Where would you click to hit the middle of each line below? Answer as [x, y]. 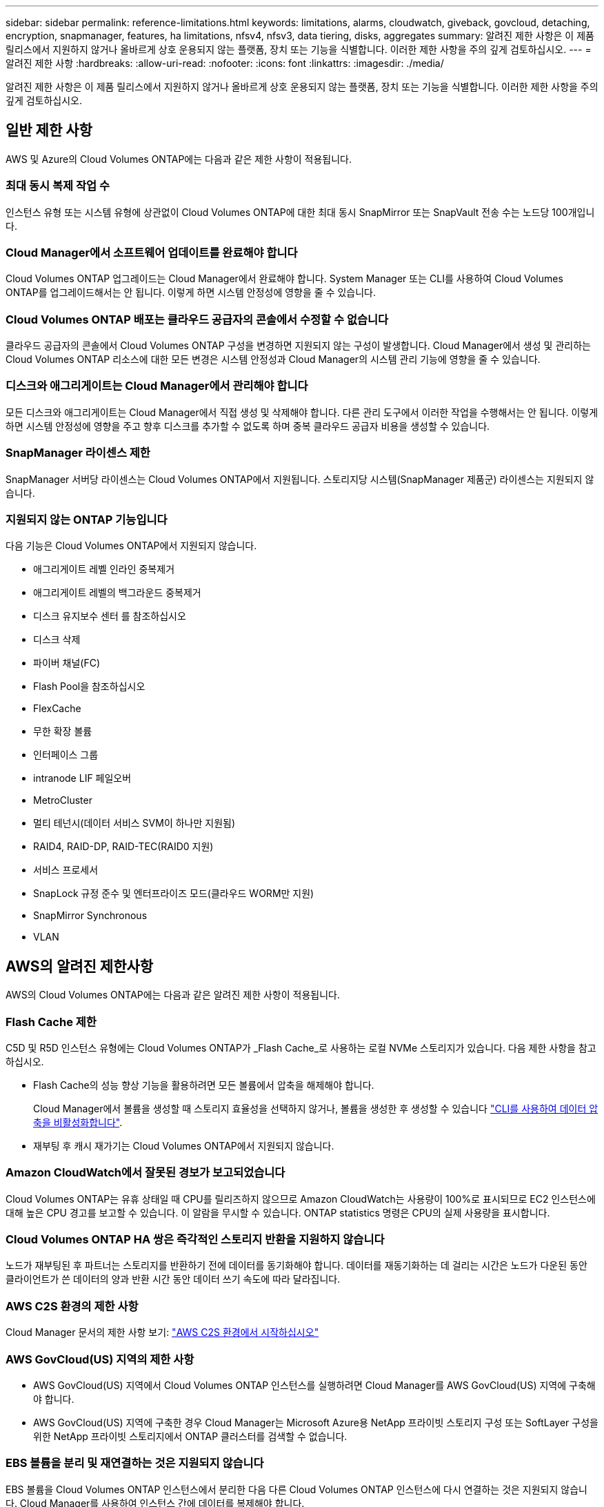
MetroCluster [63, 800]
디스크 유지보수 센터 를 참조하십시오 [110, 616]
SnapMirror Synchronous [90, 916]
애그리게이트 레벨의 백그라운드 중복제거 [117, 593]
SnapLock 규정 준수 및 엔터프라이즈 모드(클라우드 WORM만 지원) [174, 894]
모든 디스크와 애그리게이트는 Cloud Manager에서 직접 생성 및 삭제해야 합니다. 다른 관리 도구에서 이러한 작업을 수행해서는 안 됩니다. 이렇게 [302, 412]
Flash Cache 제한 [51, 1022]
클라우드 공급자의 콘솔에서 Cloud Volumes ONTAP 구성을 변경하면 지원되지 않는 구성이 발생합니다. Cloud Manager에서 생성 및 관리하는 [298, 346]
